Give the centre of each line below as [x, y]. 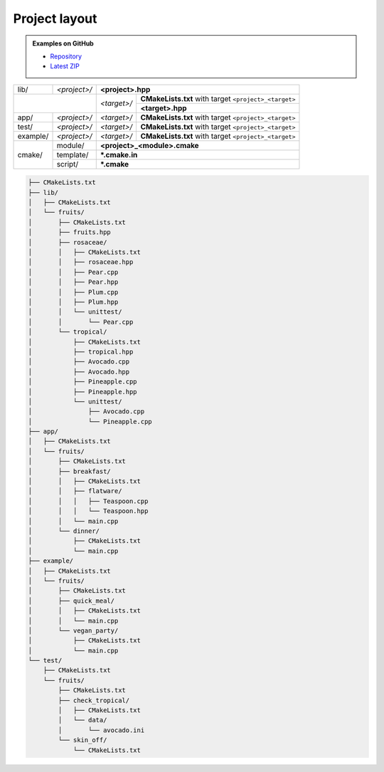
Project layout [55, 18]
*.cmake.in [119, 154]
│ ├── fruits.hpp [70, 232]
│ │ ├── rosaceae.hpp [81, 262]
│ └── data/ [82, 720]
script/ [68, 164]
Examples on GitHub [63, 43]
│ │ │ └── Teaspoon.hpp [88, 511]
